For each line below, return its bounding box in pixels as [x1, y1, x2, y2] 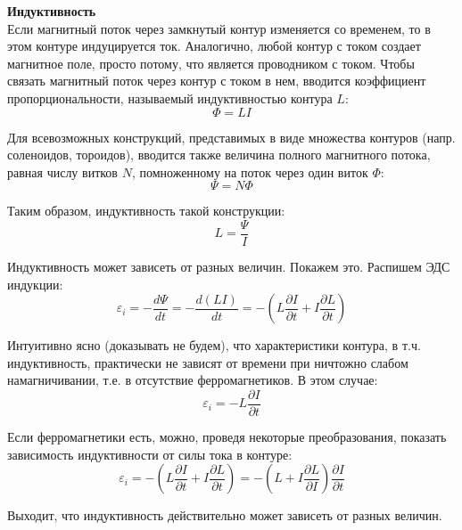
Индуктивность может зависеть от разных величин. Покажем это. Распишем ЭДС [7, 257, 450, 275]
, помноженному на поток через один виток [131, 162, 368, 181]
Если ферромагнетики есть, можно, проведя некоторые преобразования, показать [7, 428, 447, 446]
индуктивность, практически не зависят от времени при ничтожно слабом [7, 353, 408, 371]
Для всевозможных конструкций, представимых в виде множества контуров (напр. [7, 127, 456, 146]
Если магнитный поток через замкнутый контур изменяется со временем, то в [7, 19, 431, 37]
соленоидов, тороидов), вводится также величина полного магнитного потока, [7, 145, 431, 164]
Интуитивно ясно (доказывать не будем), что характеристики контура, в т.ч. [7, 336, 421, 355]
